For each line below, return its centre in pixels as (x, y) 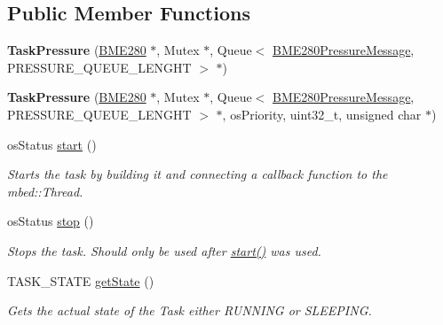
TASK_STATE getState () (81, 280)
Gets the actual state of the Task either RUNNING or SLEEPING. (190, 310)
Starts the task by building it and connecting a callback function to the (198, 174)
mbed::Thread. (45, 191)
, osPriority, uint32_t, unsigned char (322, 114)
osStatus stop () (51, 221)
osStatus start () (52, 144)
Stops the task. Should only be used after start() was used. (164, 250)
